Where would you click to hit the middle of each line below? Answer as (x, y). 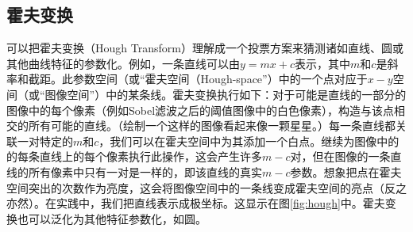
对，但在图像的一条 (340, 156)
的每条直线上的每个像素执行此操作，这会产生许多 (134, 156)
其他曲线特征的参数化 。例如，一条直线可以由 (123, 63)
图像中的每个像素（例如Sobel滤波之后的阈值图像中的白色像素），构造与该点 (201, 110)
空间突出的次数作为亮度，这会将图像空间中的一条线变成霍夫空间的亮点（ (195, 187)
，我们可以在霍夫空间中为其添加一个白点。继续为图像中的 (249, 141)
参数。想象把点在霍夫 (346, 171)
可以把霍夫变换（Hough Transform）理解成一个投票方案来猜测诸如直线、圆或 (205, 48)
